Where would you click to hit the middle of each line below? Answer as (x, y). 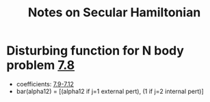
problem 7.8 (41, 65)
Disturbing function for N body (95, 51)
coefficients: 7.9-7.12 (45, 84)
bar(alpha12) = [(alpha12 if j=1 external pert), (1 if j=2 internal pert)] (110, 91)
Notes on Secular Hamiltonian (114, 13)
